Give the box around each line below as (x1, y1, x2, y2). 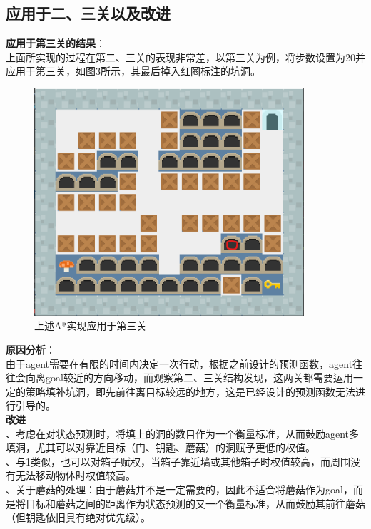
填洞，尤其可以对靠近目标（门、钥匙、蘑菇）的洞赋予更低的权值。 (6, 440, 315, 455)
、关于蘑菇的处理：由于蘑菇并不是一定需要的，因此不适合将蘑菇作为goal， (6, 481, 353, 496)
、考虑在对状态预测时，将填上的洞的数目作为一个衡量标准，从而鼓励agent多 (6, 426, 360, 441)
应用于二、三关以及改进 (6, 2, 171, 24)
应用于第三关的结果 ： (6, 36, 106, 51)
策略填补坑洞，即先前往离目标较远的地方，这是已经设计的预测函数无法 (25, 384, 355, 399)
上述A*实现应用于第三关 (34, 318, 147, 333)
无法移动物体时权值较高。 (15, 468, 136, 483)
